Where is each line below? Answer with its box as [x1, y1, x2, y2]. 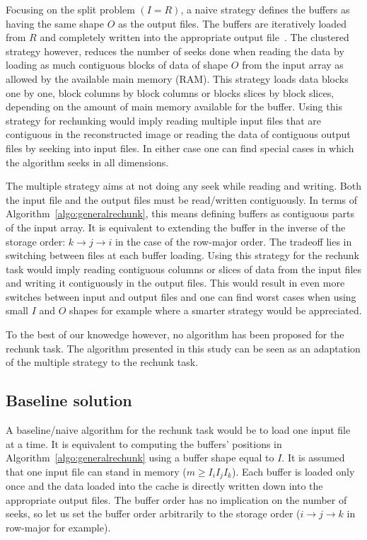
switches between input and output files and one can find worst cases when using [6, 289, 356, 304]
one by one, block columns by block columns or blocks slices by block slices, [6, 85, 334, 100]
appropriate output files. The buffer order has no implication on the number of [6, 492, 347, 507]
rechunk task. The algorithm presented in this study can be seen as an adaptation [6, 340, 361, 355]
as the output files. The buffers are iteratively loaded [117, 16, 347, 30]
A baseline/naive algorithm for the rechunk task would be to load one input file [6, 423, 351, 437]
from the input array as [242, 57, 344, 72]
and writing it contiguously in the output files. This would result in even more [6, 275, 345, 290]
